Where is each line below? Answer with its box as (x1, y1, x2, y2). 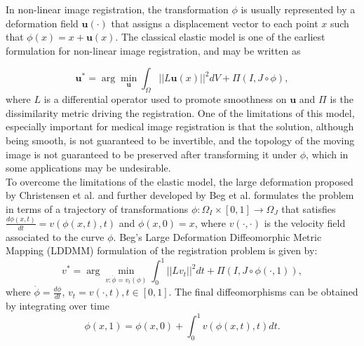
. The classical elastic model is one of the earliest (115, 29, 325, 44)
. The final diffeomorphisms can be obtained (168, 284, 358, 299)
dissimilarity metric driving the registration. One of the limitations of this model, (6, 105, 355, 120)
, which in (306, 146, 349, 161)
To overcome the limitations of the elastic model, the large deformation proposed (6, 174, 353, 188)
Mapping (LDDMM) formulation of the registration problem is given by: (6, 243, 318, 258)
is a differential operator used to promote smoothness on (43, 92, 287, 106)
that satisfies (281, 201, 336, 216)
